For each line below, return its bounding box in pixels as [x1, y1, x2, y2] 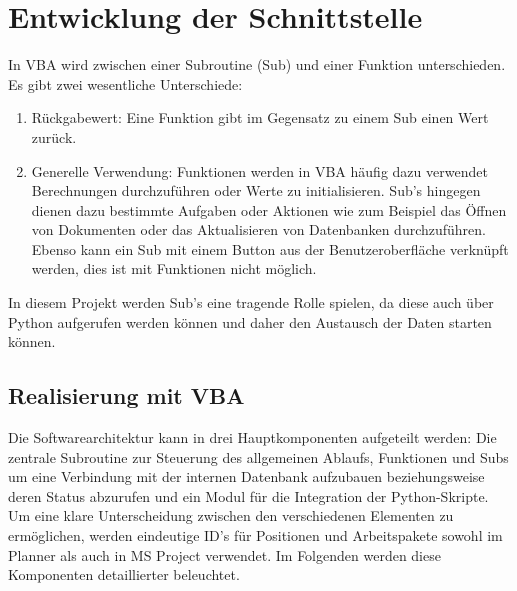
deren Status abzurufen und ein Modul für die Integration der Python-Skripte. [8, 485, 489, 506]
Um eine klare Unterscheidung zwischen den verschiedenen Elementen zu [8, 505, 454, 526]
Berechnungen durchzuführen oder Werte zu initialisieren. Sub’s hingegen [31, 180, 481, 201]
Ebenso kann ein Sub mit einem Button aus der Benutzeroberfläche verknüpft [31, 238, 509, 259]
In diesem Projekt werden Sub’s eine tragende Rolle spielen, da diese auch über [8, 292, 494, 313]
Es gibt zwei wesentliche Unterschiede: [8, 73, 243, 94]
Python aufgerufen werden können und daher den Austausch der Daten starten [8, 311, 492, 332]
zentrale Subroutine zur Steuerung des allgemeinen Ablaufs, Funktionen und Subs [8, 446, 509, 467]
